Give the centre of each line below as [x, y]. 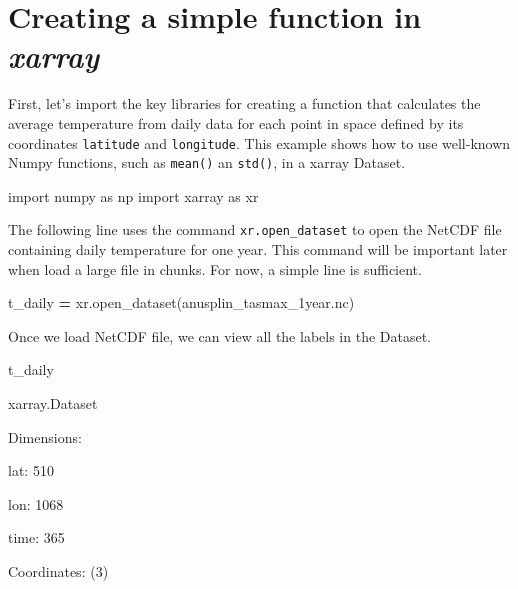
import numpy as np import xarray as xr [133, 195]
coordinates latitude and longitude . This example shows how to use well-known [259, 142]
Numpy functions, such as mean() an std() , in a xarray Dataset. [207, 162]
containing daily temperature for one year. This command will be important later [258, 249]
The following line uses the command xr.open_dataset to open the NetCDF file [255, 229]
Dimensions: [45, 436]
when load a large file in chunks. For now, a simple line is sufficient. [215, 268]
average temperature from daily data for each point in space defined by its [236, 122]
